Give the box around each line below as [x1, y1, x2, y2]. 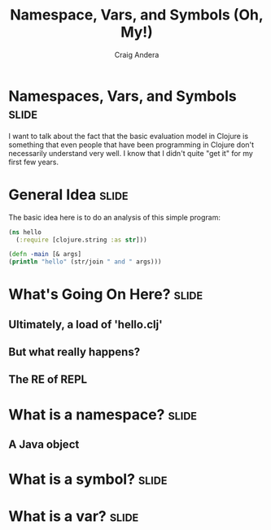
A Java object [8, 437, 80, 452]
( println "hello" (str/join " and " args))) [8, 258, 162, 266]
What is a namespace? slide [8, 405, 198, 424]
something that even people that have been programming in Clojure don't [8, 140, 255, 150]
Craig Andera [114, 50, 160, 59]
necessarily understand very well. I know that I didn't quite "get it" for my [8, 148, 254, 158]
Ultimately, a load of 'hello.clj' [8, 317, 163, 331]
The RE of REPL [8, 372, 88, 387]
